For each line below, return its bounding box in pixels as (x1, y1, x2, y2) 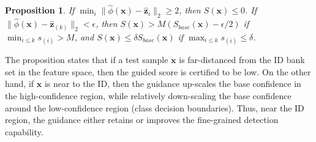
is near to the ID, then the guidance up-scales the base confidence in (44, 77, 301, 90)
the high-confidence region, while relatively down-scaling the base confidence (5, 89, 292, 102)
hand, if (5, 77, 34, 90)
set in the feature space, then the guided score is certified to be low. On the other (5, 65, 311, 78)
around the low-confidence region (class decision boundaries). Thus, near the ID (5, 101, 304, 114)
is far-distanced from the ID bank (179, 53, 305, 66)
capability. (5, 125, 43, 138)
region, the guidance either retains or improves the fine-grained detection (5, 113, 279, 126)
